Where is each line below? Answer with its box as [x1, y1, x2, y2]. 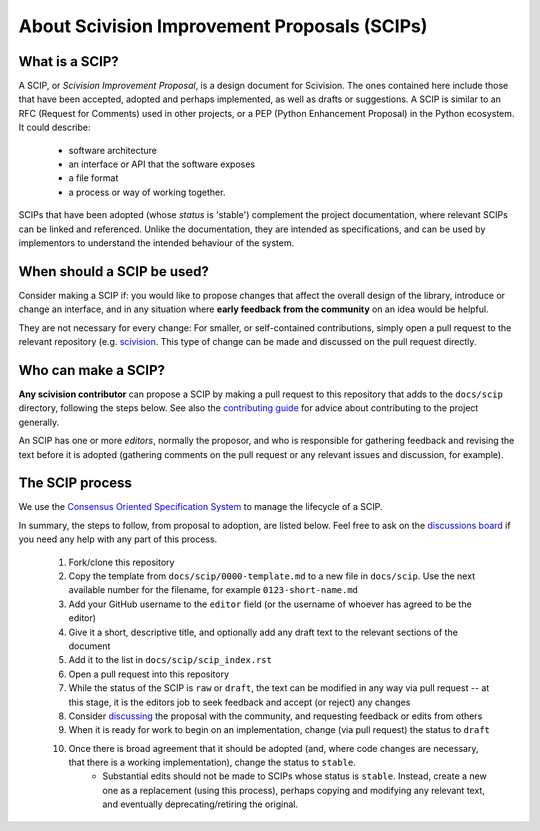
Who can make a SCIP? [18, 361, 165, 379]
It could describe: [18, 121, 91, 134]
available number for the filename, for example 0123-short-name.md [68, 584, 359, 596]
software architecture [68, 144, 157, 156]
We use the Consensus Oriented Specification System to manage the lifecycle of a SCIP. [18, 501, 383, 513]
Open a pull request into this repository [68, 668, 230, 680]
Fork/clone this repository [68, 556, 175, 568]
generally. [18, 416, 60, 428]
